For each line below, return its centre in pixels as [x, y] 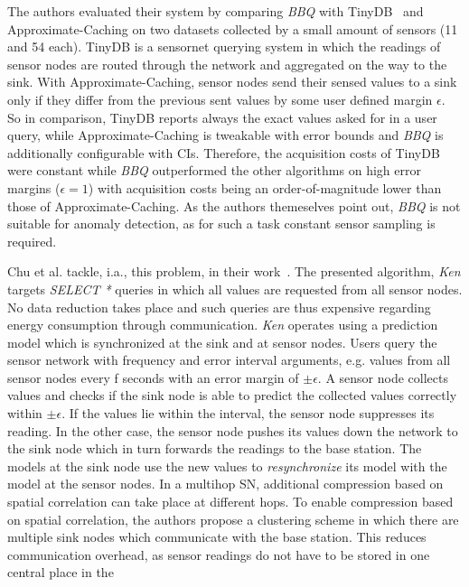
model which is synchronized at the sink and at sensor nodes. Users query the [222, 342]
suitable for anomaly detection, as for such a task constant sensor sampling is [221, 224]
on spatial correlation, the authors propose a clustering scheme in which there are [233, 519]
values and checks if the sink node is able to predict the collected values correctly [232, 395]
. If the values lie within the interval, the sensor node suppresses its [248, 413]
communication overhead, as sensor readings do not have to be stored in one [219, 554]
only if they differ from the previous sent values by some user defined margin [220, 99]
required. [32, 241]
